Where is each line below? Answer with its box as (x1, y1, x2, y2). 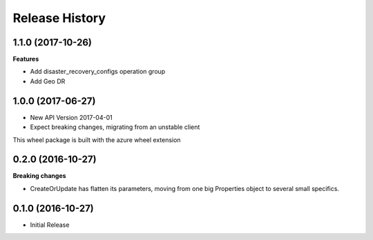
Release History (12, 10, 106, 26)
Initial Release (30, 221, 70, 229)
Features (12, 55, 39, 63)
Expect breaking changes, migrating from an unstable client (30, 123, 200, 131)
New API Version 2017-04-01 (30, 113, 113, 121)
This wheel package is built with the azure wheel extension (12, 135, 181, 144)
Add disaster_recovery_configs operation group (30, 68, 166, 76)
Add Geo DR (30, 77, 66, 86)
